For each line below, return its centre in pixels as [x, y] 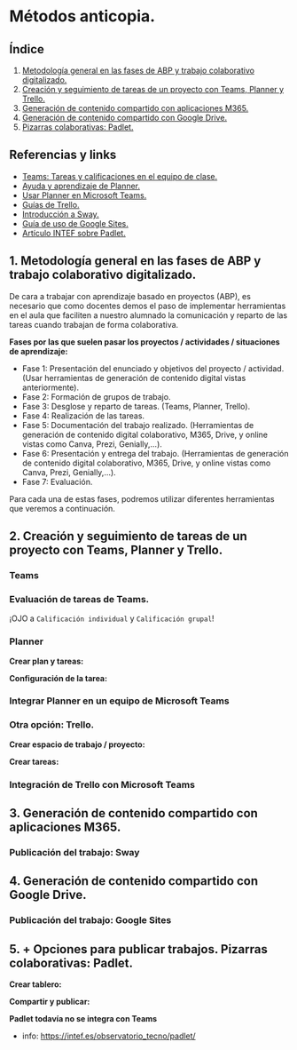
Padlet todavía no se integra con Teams [83, 1019]
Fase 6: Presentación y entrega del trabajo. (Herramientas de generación [155, 453]
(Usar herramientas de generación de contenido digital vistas [134, 378]
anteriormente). [51, 387]
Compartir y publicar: [50, 1002]
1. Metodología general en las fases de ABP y [135, 261]
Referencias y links [63, 155]
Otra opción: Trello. [52, 725]
